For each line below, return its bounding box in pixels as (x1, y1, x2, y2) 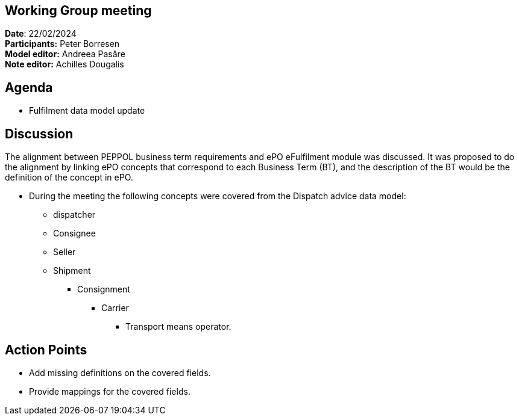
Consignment (77, 284, 130, 295)
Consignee (53, 228, 96, 239)
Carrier (101, 303, 129, 313)
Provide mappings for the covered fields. (29, 386, 190, 397)
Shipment (53, 265, 91, 276)
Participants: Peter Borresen (5, 39, 120, 49)
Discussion (5, 126, 74, 141)
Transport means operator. (125, 321, 231, 332)
